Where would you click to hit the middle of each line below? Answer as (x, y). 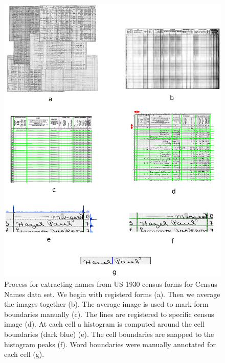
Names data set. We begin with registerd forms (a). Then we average (112, 294)
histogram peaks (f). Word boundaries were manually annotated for (110, 344)
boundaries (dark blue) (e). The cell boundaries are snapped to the (109, 334)
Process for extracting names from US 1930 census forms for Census (111, 283)
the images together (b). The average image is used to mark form (106, 304)
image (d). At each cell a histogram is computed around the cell (104, 324)
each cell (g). (24, 354)
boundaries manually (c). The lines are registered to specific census (109, 314)
